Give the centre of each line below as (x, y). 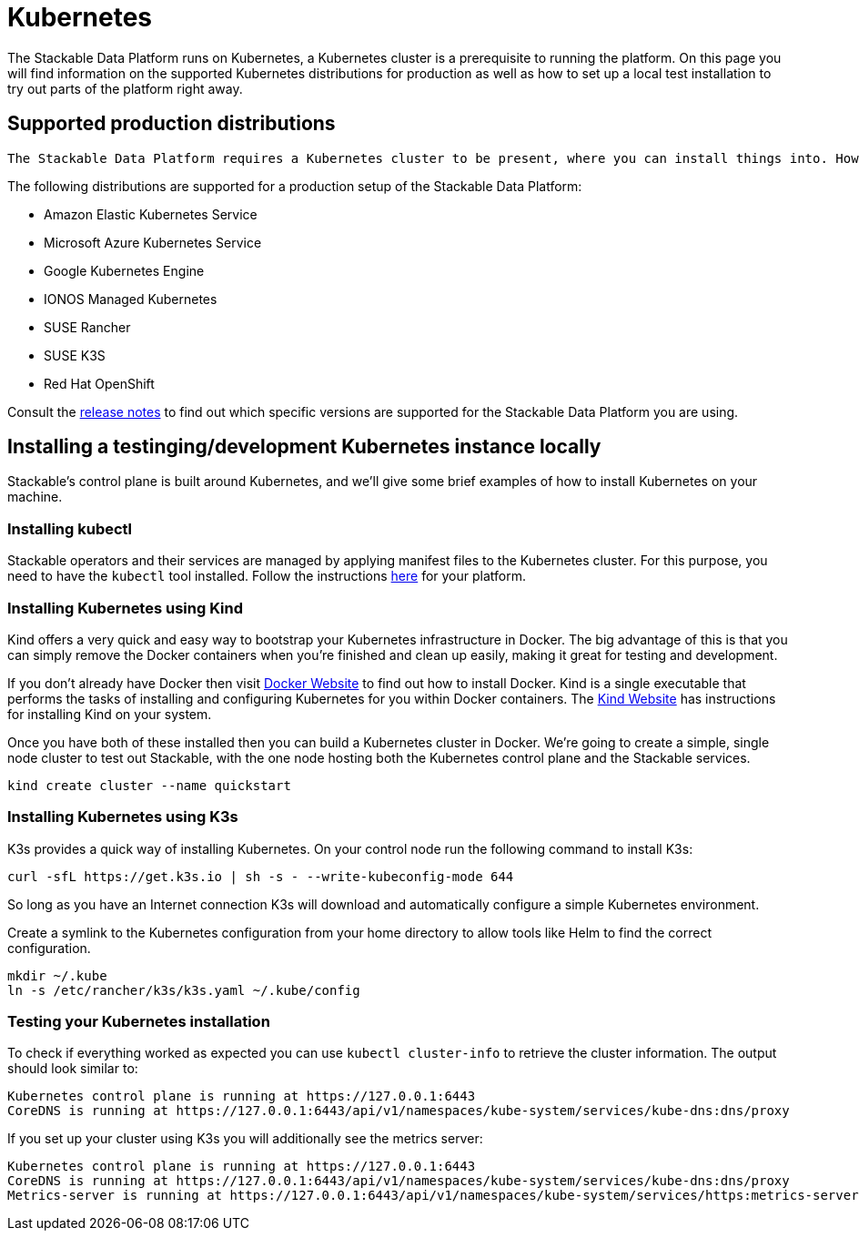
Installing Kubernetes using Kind (125, 608)
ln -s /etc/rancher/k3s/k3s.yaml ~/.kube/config (184, 990)
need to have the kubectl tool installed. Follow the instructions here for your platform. (267, 576)
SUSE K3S (75, 355)
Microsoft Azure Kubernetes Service (153, 242)
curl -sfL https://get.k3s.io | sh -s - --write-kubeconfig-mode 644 (261, 876)
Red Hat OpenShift (99, 383)
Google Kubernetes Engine (124, 270)
